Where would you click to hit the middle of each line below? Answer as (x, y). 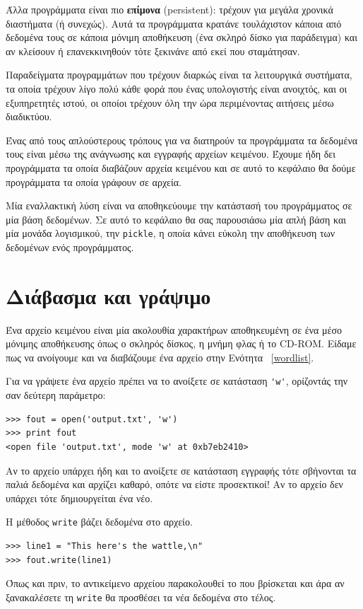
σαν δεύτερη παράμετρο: (56, 395)
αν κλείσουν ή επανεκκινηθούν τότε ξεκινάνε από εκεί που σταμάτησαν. (153, 51)
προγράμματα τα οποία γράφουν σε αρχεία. (94, 181)
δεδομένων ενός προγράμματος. (70, 246)
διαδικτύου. (29, 116)
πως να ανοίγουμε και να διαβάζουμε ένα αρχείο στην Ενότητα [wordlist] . (160, 357)
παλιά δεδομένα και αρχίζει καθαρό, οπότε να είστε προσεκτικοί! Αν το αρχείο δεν (174, 484)
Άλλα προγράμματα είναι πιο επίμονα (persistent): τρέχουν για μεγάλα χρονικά (169, 9)
